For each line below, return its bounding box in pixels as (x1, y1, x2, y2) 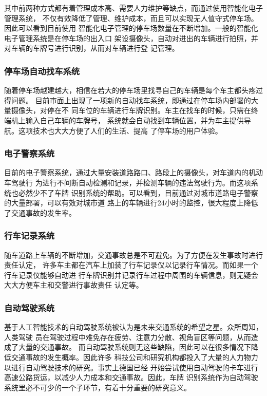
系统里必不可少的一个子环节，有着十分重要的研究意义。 (4, 382, 191, 392)
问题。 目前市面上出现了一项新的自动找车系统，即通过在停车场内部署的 (11, 95, 251, 105)
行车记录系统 (4, 229, 55, 242)
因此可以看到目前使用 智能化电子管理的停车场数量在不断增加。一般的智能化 (4, 23, 258, 33)
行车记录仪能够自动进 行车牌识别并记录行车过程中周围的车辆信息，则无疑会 (4, 269, 258, 280)
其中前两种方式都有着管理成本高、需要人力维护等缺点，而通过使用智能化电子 (4, 3, 263, 13)
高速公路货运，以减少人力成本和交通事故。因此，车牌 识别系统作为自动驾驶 (4, 372, 258, 383)
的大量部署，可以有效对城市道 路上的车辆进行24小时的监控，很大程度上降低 (4, 197, 258, 208)
